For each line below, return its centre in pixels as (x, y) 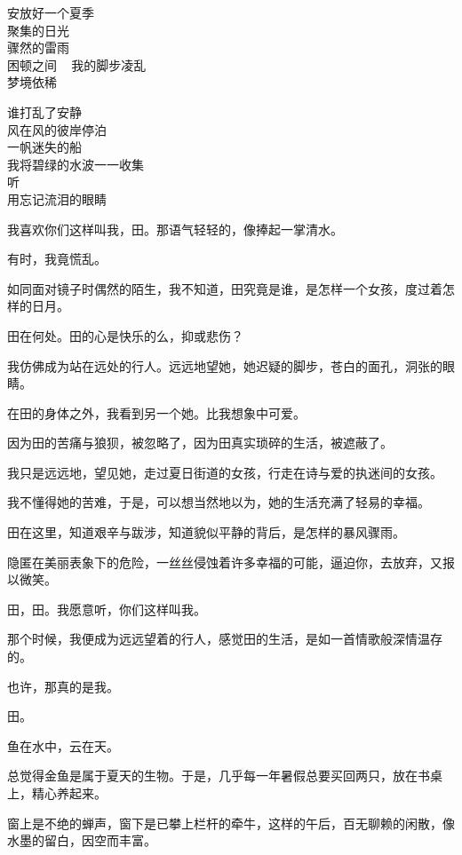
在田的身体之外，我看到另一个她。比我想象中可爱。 (156, 412)
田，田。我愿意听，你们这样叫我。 (107, 609)
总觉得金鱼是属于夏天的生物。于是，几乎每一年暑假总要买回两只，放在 (212, 776)
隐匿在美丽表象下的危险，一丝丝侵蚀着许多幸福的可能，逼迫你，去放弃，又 (225, 562)
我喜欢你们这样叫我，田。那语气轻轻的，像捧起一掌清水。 (175, 229)
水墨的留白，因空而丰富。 (82, 840)
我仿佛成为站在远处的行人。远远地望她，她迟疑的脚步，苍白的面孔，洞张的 (225, 365)
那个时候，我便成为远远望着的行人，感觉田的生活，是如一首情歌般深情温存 (225, 639)
